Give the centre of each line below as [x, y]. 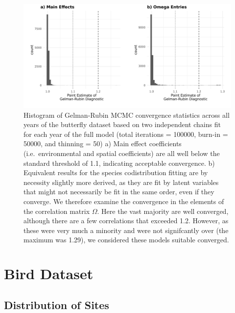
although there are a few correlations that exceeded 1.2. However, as [126, 221]
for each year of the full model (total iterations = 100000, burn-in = [126, 134]
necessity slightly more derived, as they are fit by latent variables [121, 182]
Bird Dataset [49, 274]
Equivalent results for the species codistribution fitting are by [116, 172]
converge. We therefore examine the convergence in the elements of [124, 201]
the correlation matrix [57, 211]
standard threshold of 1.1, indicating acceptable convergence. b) [119, 163]
